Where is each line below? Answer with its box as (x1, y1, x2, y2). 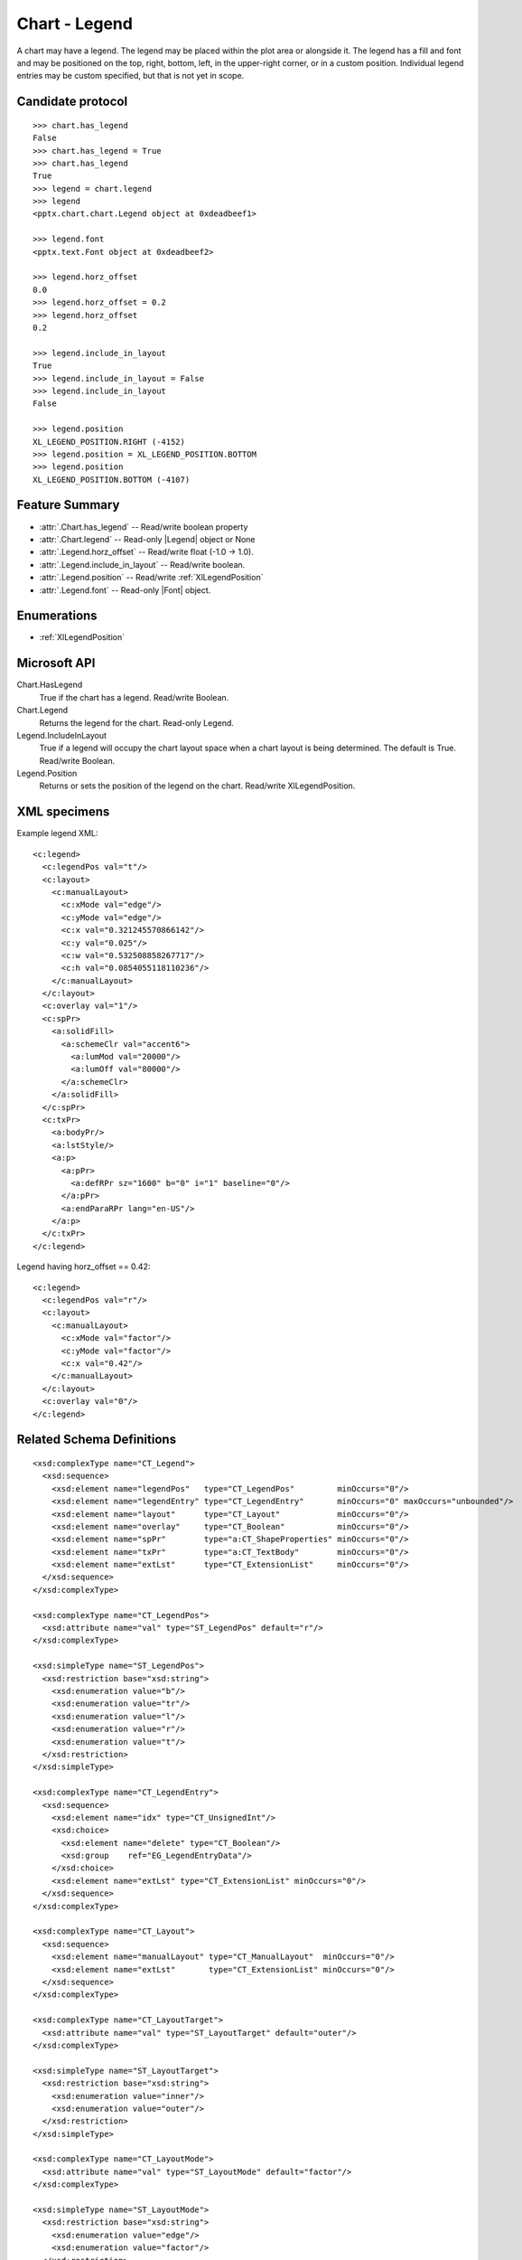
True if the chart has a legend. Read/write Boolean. (39, 692, 229, 702)
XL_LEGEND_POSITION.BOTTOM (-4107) (33, 475, 191, 485)
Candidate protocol (16, 94, 128, 109)
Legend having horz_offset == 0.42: (16, 1261, 151, 1272)
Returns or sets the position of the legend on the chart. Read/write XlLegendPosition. (39, 780, 356, 791)
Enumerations (16, 608, 98, 624)
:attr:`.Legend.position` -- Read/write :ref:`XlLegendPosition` (39, 572, 264, 583)
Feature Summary (16, 497, 120, 513)
